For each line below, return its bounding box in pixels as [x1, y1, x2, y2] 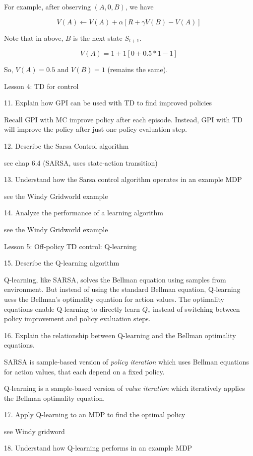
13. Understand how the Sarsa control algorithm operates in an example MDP [4, 174, 242, 184]
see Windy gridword [4, 426, 65, 436]
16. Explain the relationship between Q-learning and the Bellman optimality [4, 330, 236, 340]
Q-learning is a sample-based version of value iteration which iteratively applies [4, 383, 245, 393]
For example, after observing [4, 1, 91, 11]
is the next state [73, 32, 123, 43]
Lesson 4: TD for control [4, 81, 79, 91]
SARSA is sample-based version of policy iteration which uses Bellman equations [4, 356, 249, 366]
